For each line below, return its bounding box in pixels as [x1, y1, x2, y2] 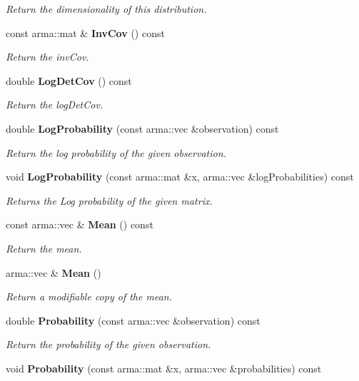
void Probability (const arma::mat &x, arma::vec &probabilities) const [6, 360, 322, 375]
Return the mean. [6, 240, 82, 255]
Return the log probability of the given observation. [6, 145, 226, 160]
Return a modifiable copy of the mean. [6, 289, 172, 304]
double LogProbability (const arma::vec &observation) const [6, 121, 279, 136]
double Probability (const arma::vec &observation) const [6, 313, 261, 327]
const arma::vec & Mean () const [6, 217, 153, 232]
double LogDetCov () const [6, 73, 132, 88]
